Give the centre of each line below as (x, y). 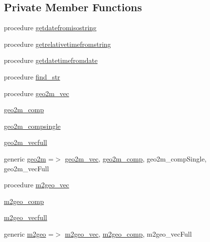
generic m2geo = (29, 233)
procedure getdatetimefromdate (51, 60)
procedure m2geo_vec (37, 185)
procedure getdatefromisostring (50, 28)
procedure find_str (32, 76)
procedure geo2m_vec (37, 93)
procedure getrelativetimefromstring (57, 44)
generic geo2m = (29, 158)
